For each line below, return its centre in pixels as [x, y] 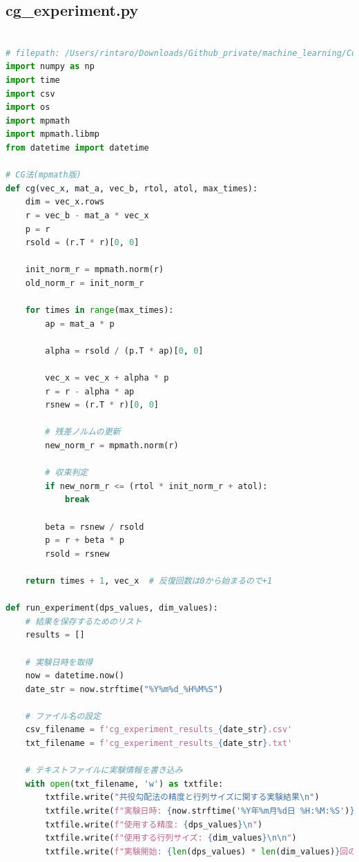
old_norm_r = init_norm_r [85, 283]
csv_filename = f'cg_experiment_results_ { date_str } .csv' [159, 730]
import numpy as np [50, 67]
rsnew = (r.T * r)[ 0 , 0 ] [102, 405]
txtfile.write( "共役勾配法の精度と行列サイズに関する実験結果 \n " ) [182, 797]
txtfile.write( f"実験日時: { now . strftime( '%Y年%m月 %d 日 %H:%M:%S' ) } [200, 811]
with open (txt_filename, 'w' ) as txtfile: [124, 784]
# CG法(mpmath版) [43, 175]
